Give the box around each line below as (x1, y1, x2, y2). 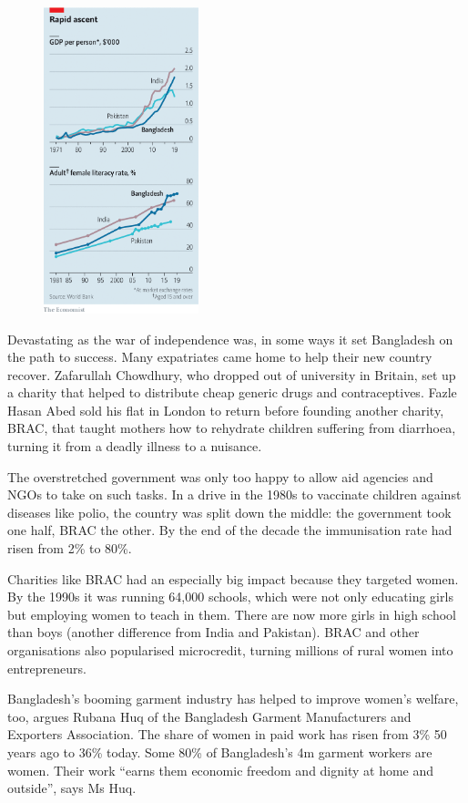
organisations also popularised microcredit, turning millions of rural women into (7, 641, 453, 659)
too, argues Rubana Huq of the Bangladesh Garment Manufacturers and (7, 706, 412, 726)
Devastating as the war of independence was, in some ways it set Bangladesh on (7, 329, 453, 348)
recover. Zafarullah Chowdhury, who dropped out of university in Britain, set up (7, 365, 456, 384)
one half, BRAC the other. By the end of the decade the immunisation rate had (7, 520, 453, 540)
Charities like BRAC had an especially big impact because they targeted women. (7, 569, 459, 588)
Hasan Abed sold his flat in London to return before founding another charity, (7, 400, 444, 419)
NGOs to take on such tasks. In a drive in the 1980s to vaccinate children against (7, 485, 462, 504)
